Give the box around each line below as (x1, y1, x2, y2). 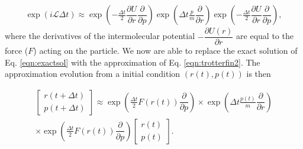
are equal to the (236, 30, 294, 42)
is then (246, 67, 271, 80)
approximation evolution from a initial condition (5, 67, 180, 80)
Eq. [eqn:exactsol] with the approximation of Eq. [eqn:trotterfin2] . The (5, 56, 260, 68)
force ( (5, 44, 28, 57)
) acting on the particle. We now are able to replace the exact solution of (33, 44, 298, 57)
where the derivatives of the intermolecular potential (5, 30, 195, 42)
